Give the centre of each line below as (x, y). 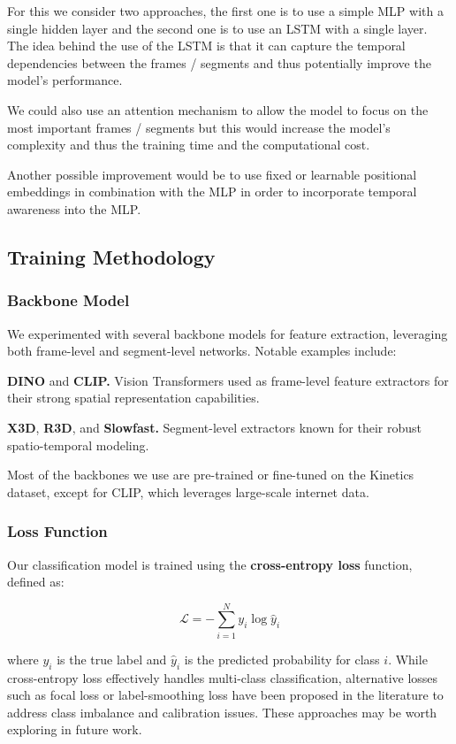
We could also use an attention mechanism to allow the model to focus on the (218, 109)
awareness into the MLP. (74, 208)
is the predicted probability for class (282, 659)
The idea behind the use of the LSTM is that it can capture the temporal (206, 46)
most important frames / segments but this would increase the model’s (199, 127)
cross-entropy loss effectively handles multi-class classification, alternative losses (223, 677)
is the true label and (112, 659)
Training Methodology (111, 256)
